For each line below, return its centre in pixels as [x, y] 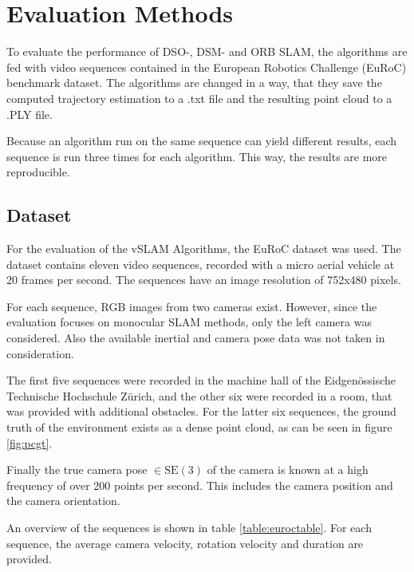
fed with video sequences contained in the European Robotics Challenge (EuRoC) [207, 67]
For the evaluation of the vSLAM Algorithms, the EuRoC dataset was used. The [204, 249]
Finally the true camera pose [77, 469]
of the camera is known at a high [288, 469]
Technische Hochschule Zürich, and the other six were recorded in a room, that [199, 395]
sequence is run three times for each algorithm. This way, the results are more [197, 156]
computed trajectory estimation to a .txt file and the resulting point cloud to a [199, 98]
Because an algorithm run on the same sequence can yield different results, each [202, 141]
